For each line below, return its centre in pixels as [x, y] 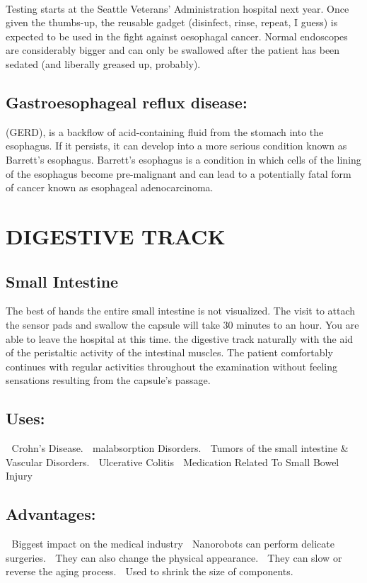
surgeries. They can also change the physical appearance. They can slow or [174, 557]
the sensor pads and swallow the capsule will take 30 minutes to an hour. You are [182, 324]
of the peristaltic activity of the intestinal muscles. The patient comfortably [169, 352]
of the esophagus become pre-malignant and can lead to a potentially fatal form [179, 173]
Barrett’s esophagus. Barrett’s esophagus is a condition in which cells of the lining [183, 159]
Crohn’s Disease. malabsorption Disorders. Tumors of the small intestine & [180, 448]
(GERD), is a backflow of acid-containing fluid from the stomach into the [165, 131]
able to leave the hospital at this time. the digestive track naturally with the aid [180, 338]
